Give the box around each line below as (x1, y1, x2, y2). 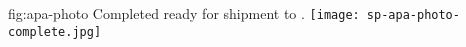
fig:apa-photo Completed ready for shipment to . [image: (8, 3, 360, 23)
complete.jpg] (8, 24, 102, 39)
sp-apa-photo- (366, 8, 460, 22)
